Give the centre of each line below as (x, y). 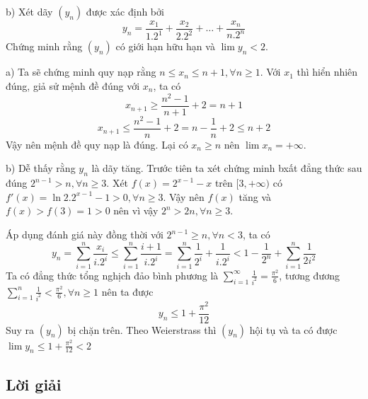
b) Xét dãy (29, 11)
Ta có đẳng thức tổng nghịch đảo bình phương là (112, 275)
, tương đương (309, 275)
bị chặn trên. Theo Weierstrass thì (142, 329)
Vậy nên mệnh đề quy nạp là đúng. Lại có (97, 144)
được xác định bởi (125, 11)
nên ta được (127, 291)
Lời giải (34, 384)
